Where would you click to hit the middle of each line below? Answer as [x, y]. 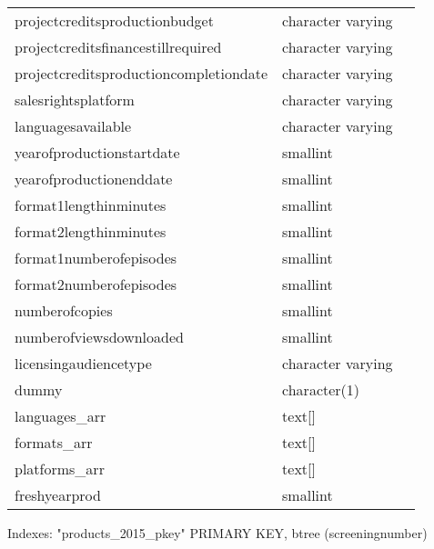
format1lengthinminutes [91, 205]
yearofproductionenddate [94, 179]
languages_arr [61, 416]
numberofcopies [64, 310]
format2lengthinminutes [91, 231]
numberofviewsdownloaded [99, 337]
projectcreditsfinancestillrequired [118, 47]
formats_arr [54, 442]
